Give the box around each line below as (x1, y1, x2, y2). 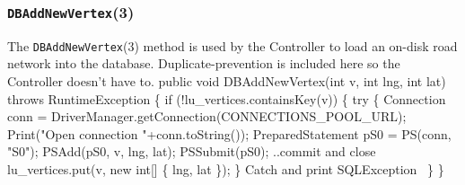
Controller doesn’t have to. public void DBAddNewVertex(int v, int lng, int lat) (7, 72, 446, 91)
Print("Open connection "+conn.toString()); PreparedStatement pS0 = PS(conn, (7, 124, 452, 143)
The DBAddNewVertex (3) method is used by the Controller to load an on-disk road (7, 36, 458, 55)
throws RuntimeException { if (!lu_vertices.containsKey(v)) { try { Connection (7, 89, 446, 108)
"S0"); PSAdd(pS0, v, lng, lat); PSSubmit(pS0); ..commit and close (7, 142, 376, 161)
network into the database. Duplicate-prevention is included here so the (7, 54, 400, 73)
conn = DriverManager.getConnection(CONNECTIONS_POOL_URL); (7, 107, 407, 126)
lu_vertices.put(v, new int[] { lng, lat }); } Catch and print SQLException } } (7, 160, 444, 178)
